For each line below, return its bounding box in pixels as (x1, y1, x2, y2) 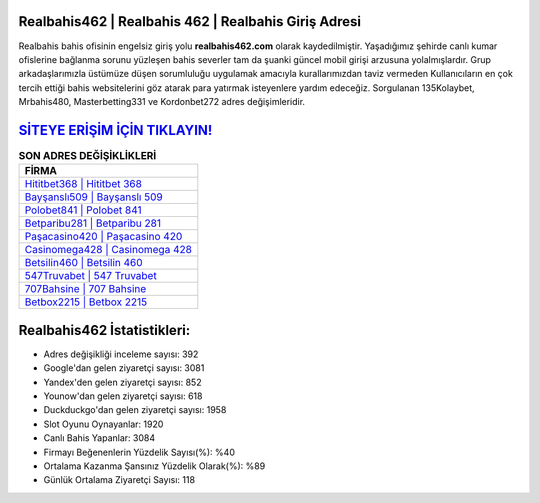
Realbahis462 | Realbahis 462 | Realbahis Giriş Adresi (18, 13, 362, 30)
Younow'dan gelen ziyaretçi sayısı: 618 (43, 390, 203, 402)
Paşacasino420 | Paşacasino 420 (24, 230, 183, 244)
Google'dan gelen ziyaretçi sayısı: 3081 (43, 362, 205, 374)
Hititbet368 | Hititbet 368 (24, 177, 142, 191)
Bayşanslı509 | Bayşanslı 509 (24, 190, 164, 204)
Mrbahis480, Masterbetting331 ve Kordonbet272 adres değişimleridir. (18, 96, 305, 108)
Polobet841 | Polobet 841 (24, 203, 142, 217)
